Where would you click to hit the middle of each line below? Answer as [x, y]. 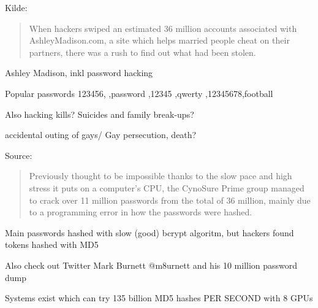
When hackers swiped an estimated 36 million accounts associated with [163, 28]
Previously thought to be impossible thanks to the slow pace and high [161, 176]
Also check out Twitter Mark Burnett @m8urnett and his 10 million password [151, 265]
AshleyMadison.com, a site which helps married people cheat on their [159, 40]
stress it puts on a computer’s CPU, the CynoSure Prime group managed [167, 187]
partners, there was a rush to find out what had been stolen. [142, 52]
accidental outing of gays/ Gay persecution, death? [101, 135]
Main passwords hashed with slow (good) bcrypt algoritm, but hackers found [150, 232]
